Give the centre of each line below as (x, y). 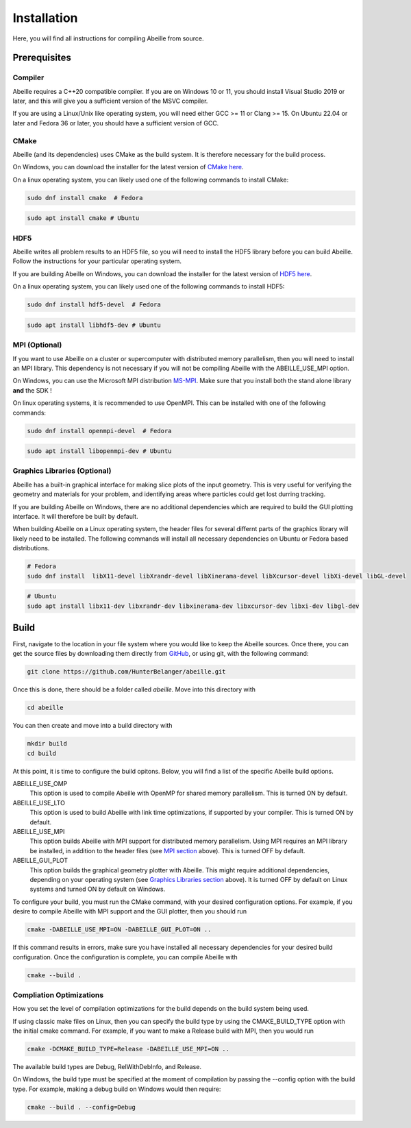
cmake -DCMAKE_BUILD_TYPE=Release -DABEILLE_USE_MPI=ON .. (128, 1049)
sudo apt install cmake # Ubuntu (83, 218)
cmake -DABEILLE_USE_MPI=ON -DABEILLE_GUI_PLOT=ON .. (119, 930)
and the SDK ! (33, 390)
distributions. (31, 548)
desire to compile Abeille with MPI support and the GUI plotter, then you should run (129, 911)
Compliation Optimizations (58, 995)
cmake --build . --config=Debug (82, 1107)
